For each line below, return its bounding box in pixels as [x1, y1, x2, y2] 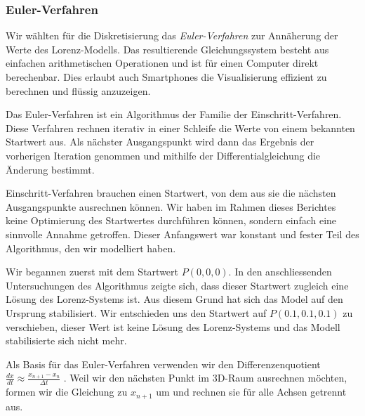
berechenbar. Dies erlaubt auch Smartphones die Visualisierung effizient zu [6, 70, 327, 84]
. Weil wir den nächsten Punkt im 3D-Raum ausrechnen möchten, [63, 370, 347, 385]
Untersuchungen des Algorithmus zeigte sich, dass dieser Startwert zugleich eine [6, 278, 349, 292]
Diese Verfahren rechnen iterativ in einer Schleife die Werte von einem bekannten [6, 120, 355, 135]
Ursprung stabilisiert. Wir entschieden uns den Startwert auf [6, 305, 267, 320]
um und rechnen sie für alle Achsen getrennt [156, 384, 347, 399]
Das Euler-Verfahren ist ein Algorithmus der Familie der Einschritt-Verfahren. [6, 107, 342, 122]
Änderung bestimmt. [6, 162, 95, 176]
